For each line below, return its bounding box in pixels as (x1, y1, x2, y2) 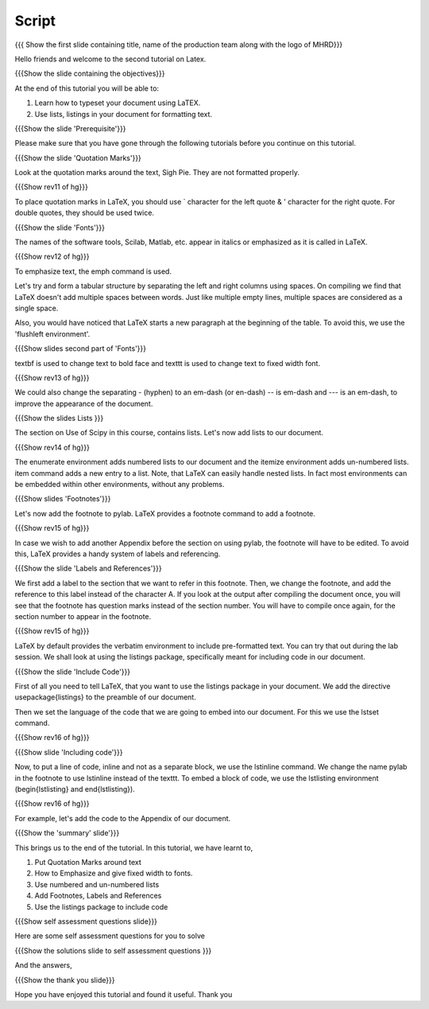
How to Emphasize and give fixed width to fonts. (34, 868, 193, 878)
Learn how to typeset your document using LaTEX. (34, 98, 201, 107)
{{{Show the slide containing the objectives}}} (14, 68, 166, 79)
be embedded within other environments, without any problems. (14, 480, 225, 489)
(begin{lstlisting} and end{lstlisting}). (14, 785, 135, 794)
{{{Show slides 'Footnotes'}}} (14, 494, 111, 504)
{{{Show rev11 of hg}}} (14, 182, 89, 192)
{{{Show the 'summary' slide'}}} (14, 828, 120, 838)
